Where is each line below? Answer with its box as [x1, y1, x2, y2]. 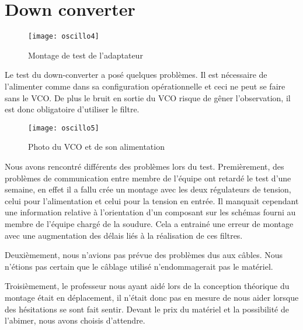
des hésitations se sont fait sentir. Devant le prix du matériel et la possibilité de [5, 302, 290, 315]
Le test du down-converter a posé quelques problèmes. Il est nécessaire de [5, 68, 267, 81]
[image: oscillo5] [28, 123, 99, 132]
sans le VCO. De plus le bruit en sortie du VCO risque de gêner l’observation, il [5, 91, 291, 104]
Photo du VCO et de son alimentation [28, 140, 165, 153]
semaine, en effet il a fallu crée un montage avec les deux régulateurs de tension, [5, 183, 291, 195]
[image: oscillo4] [28, 32, 99, 41]
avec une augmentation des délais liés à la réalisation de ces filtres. [5, 229, 243, 241]
